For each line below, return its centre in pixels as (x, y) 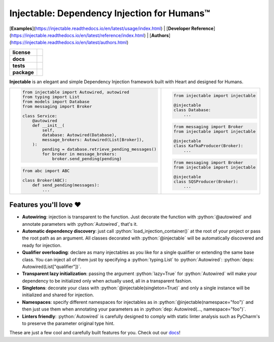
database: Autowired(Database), (80, 135)
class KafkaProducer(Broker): (208, 145)
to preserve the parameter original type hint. (68, 323)
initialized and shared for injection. (58, 295)
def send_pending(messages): (66, 185)
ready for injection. (42, 245)
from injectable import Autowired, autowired (76, 92)
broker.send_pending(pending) (87, 159)
